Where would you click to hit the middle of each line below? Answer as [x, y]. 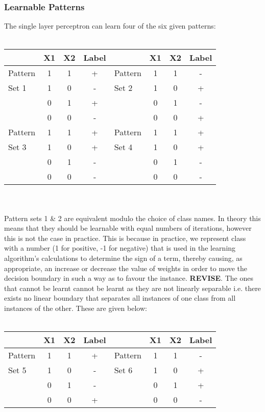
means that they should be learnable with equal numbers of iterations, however [128, 228]
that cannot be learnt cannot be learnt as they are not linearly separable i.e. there [132, 288]
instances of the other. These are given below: [76, 308]
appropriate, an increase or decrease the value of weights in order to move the [126, 268]
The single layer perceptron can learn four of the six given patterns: [110, 26]
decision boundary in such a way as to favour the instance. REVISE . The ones [129, 278]
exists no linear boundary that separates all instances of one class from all [120, 298]
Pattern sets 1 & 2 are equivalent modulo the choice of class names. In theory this [132, 218]
